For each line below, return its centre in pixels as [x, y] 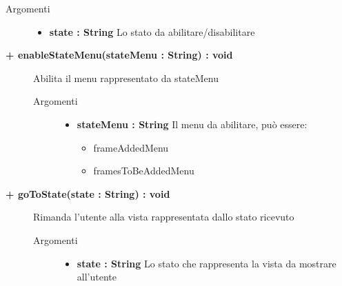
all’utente [97, 277]
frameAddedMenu [131, 147]
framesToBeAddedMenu [144, 171]
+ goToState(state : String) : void [88, 193]
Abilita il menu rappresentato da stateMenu [126, 78]
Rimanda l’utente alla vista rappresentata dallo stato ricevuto [164, 217]
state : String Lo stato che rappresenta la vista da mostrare [207, 263]
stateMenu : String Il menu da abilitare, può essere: [192, 124]
